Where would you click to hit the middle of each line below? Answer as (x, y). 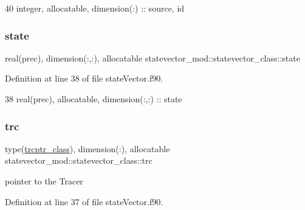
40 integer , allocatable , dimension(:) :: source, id (95, 8)
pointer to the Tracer (44, 181)
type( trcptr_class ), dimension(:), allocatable (87, 148)
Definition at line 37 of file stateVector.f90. (84, 201)
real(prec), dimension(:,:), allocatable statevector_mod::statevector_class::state (152, 58)
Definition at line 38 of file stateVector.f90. (84, 78)
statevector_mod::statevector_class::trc (79, 160)
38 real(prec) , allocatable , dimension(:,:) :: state (94, 99)
